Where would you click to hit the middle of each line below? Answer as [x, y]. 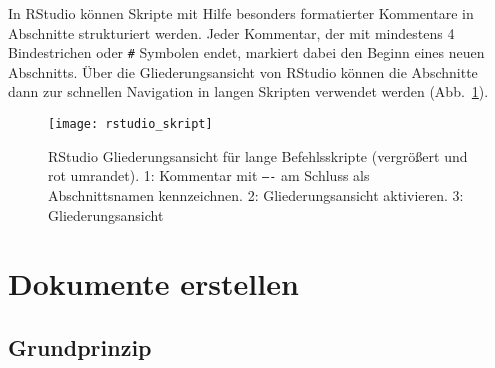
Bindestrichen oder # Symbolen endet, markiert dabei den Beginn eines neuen [246, 52]
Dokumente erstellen [153, 283]
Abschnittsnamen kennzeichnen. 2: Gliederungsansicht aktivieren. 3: [256, 194]
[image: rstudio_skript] [130, 124]
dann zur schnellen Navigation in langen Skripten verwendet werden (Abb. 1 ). [248, 91]
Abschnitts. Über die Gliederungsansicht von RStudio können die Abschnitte [243, 71]
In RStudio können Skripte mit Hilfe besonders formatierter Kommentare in [241, 13]
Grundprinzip [80, 346]
